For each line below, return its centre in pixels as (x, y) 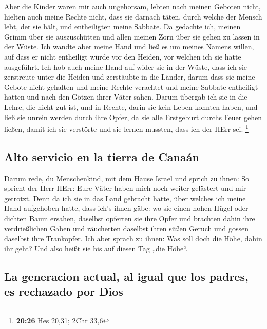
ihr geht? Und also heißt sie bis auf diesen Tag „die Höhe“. (96, 248)
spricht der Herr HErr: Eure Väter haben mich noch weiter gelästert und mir (125, 188)
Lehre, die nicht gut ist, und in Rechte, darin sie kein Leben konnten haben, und (131, 107)
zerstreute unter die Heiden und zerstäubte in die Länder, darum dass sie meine (130, 77)
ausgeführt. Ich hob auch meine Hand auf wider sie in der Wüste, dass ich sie (126, 66)
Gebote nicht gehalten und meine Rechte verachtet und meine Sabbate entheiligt (131, 86)
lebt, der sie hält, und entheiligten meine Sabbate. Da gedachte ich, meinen (122, 26)
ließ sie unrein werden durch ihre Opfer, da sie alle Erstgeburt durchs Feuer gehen (133, 117)
